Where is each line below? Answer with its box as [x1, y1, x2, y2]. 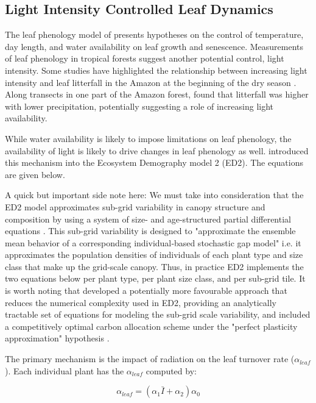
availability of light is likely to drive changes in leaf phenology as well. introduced [5, 144, 309, 157]
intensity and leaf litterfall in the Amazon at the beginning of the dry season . [5, 76, 297, 88]
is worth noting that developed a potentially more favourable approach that [5, 284, 287, 297]
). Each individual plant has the [5, 364, 124, 377]
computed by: [146, 364, 197, 377]
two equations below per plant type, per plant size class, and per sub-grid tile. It [5, 272, 306, 285]
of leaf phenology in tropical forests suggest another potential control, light [5, 52, 284, 65]
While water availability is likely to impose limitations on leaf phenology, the [5, 132, 292, 144]
